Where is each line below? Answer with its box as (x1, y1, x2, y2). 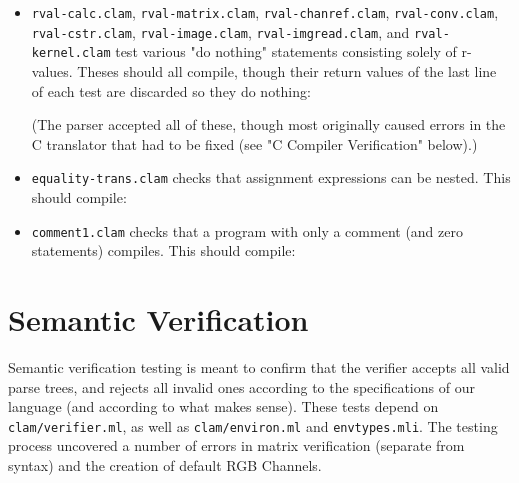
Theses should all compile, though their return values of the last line (77, 60, 497, 81)
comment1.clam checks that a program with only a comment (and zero (31, 220, 463, 241)
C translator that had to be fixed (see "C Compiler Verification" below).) (31, 133, 478, 154)
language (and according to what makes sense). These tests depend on (8, 396, 439, 417)
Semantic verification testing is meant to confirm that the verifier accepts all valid (8, 356, 510, 377)
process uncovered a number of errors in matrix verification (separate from (8, 435, 465, 456)
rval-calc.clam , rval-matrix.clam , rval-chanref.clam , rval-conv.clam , (31, 2, 499, 22)
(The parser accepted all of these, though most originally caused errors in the (31, 114, 506, 135)
